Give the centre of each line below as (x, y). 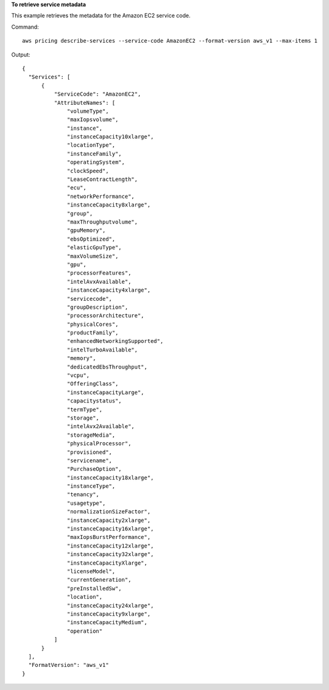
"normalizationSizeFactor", (109, 512)
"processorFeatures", (99, 273)
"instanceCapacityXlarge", (107, 563)
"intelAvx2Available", (101, 427)
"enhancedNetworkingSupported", (115, 341)
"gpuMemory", (87, 231)
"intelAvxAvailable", (99, 281)
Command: (25, 27)
